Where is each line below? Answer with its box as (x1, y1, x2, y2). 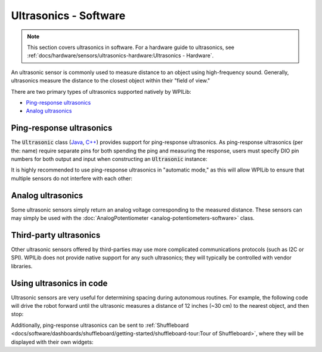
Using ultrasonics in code (11, 278, 108, 288)
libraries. (11, 262, 33, 270)
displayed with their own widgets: (11, 338, 94, 345)
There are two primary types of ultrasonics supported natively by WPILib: (11, 88, 191, 95)
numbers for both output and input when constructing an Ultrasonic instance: (11, 155, 208, 163)
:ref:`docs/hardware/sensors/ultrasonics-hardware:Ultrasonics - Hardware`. (27, 52, 214, 59)
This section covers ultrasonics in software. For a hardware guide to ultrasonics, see (27, 44, 235, 51)
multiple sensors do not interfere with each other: (11, 175, 133, 182)
